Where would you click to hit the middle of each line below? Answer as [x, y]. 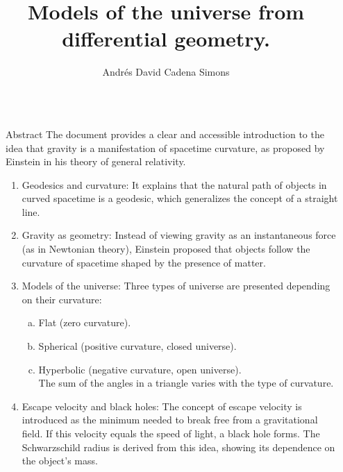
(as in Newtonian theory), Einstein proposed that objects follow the [166, 249]
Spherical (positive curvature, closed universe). [137, 346]
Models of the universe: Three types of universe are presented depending [176, 286]
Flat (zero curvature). [85, 322]
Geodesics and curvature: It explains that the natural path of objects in [174, 184]
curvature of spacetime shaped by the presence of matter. [144, 262]
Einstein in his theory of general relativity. [96, 161]
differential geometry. [166, 39]
